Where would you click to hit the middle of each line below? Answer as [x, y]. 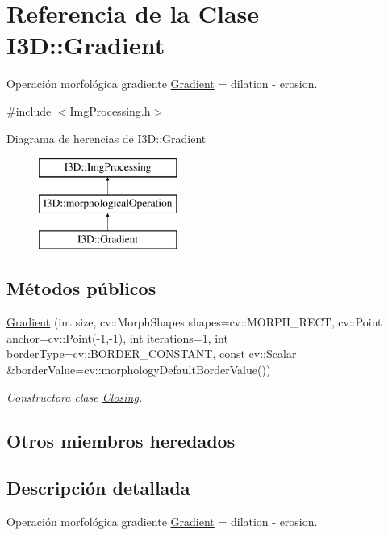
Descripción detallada [98, 488]
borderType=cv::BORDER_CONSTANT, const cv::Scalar [152, 354]
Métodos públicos [81, 288]
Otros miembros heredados [121, 440]
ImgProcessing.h [110, 110]
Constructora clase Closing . [75, 396]
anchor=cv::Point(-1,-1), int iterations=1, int [117, 337]
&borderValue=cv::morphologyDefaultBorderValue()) [139, 370]
